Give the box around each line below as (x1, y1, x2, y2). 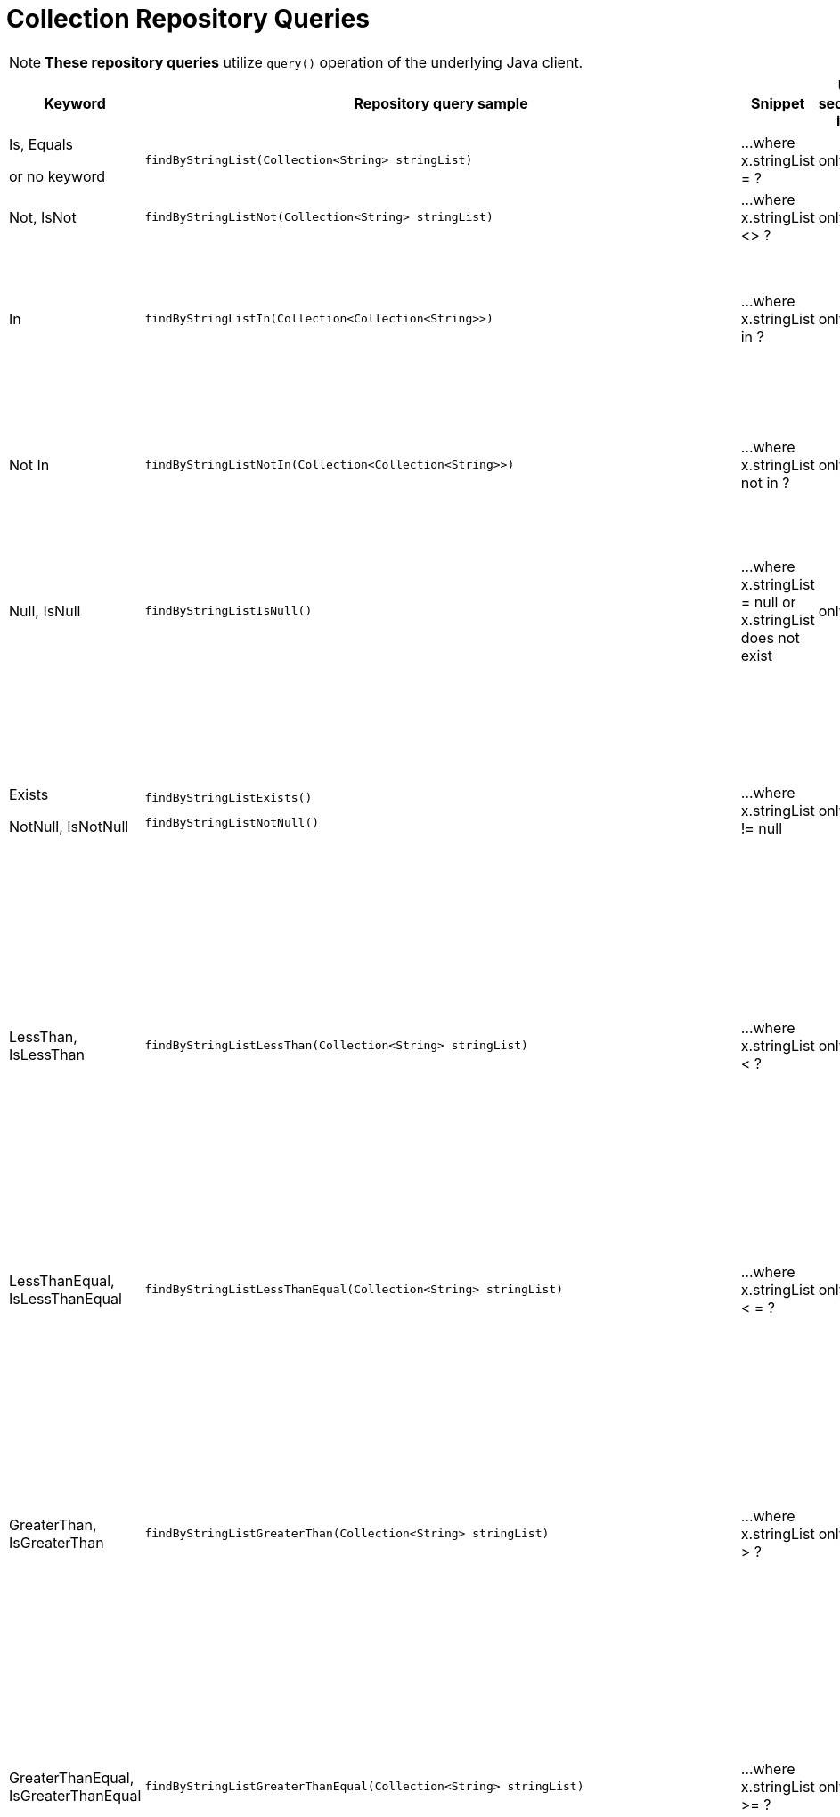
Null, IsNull (9, 601, 81, 620)
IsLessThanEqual (9, 1289, 122, 1308)
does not (740, 628, 800, 647)
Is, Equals (9, 134, 74, 153)
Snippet (750, 94, 805, 112)
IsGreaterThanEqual (9, 1786, 142, 1805)
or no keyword (9, 167, 106, 185)
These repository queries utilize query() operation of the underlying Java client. (45, 53, 583, 71)
